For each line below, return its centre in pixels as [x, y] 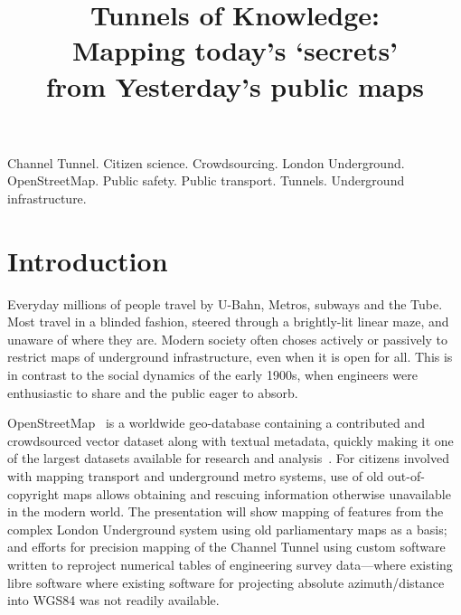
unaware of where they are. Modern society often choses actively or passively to [228, 339]
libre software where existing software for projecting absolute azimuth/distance [226, 582]
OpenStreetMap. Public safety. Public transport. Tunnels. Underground [206, 180]
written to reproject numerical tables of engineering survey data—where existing [230, 564]
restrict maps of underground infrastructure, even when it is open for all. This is [230, 357]
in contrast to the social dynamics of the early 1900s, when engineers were [212, 375]
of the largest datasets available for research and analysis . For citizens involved [228, 458]
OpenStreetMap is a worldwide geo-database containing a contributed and [216, 423]
